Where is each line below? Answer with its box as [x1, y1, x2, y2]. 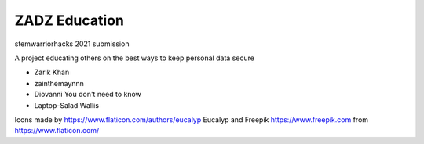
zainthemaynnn [34, 78, 84, 88]
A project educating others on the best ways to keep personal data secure [14, 53, 255, 63]
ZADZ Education [14, 12, 125, 29]
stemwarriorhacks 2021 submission [14, 39, 130, 49]
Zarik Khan [34, 67, 70, 77]
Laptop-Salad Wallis [34, 100, 100, 110]
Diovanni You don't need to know [34, 90, 141, 99]
